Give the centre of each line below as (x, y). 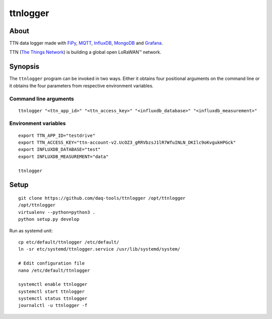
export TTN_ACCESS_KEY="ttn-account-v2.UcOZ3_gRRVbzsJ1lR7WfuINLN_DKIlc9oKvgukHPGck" (127, 143)
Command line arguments (42, 99)
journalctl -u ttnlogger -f (53, 305)
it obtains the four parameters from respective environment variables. (81, 86)
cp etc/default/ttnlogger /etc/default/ (69, 242)
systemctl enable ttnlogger (53, 285)
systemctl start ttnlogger (52, 291)
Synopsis (24, 67)
